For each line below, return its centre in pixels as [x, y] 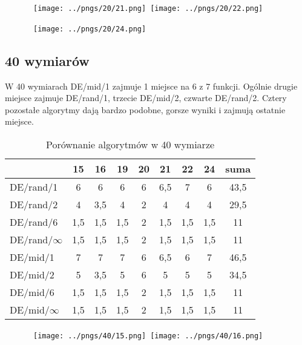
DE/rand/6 [34, 222]
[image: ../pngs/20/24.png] [90, 29]
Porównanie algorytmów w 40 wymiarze [130, 144]
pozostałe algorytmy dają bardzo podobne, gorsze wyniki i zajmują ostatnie [145, 109]
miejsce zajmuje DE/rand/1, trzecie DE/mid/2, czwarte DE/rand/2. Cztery [146, 98]
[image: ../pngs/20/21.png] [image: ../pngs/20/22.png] [148, 8]
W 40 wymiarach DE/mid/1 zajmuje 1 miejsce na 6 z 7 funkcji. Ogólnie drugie [151, 86]
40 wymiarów [47, 60]
